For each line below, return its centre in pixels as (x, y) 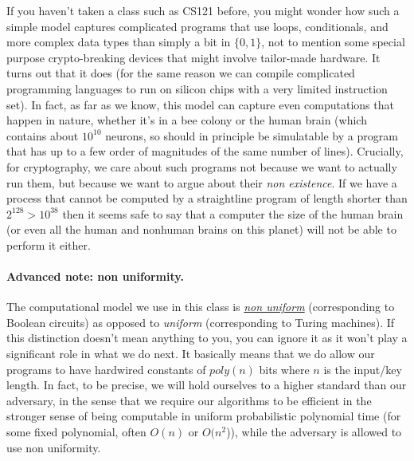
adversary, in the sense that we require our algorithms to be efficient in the (189, 400)
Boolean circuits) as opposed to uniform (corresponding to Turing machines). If (201, 322)
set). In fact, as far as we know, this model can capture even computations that (200, 104)
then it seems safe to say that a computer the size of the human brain (233, 213)
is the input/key (363, 369)
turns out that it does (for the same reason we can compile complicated (181, 73)
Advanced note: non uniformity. (95, 276)
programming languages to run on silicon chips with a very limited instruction (197, 88)
